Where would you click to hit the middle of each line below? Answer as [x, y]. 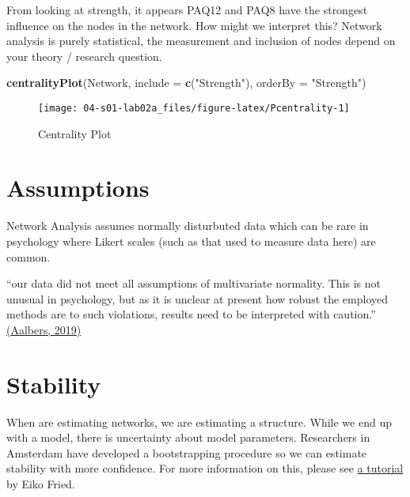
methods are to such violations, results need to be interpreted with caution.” [191, 314]
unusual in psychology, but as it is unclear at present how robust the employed [197, 298]
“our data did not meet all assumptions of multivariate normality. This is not [194, 283]
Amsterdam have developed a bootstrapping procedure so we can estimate [187, 452]
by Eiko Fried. [41, 484]
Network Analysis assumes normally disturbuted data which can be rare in [188, 226]
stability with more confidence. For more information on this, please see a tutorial [205, 468]
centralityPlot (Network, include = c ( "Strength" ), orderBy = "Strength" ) [186, 83]
